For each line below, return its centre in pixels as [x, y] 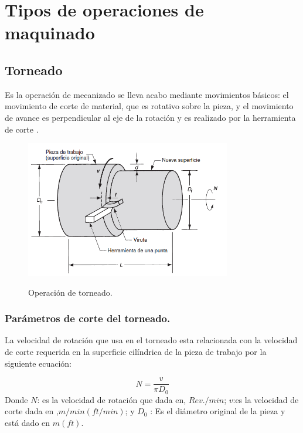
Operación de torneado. [70, 292]
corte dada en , [32, 411]
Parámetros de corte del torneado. [88, 318]
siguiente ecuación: [38, 363]
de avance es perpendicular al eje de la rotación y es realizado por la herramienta [150, 117]
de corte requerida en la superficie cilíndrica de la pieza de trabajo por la [136, 352]
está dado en [28, 422]
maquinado [50, 33]
